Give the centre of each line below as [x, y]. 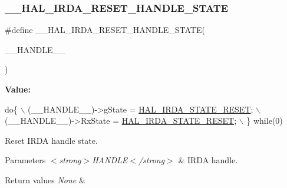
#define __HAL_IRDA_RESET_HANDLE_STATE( [105, 30]
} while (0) [265, 121]
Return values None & [45, 179]
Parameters [25, 160]
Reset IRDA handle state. [51, 140]
